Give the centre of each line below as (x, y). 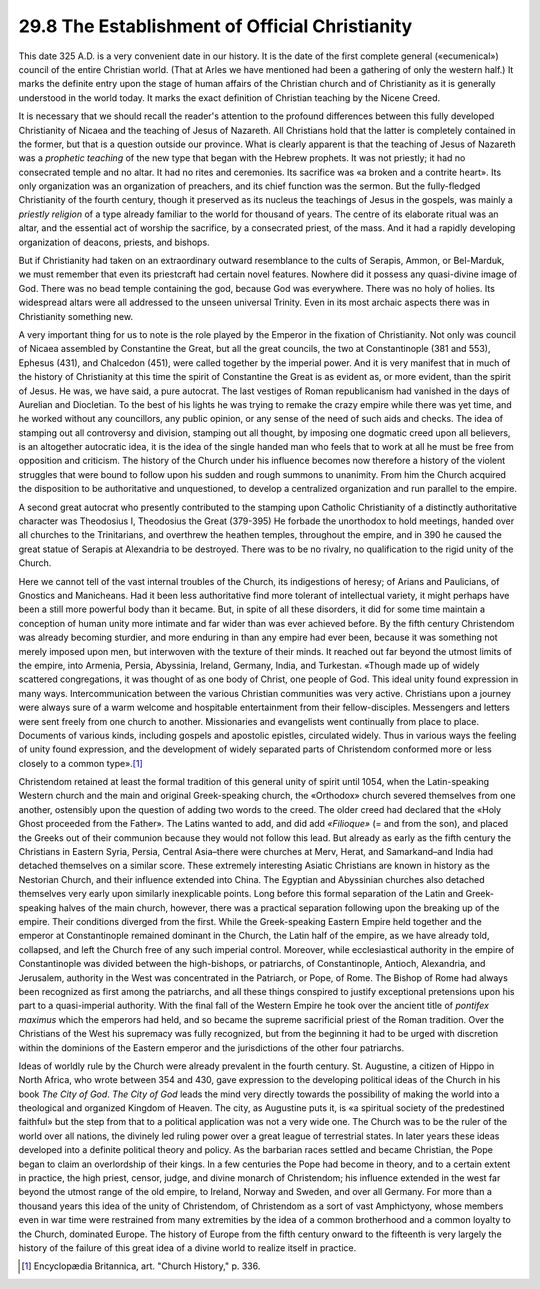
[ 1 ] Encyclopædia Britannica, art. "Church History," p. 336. (141, 1266)
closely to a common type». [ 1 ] (81, 763)
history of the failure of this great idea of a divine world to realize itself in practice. (187, 1247)
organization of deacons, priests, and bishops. (114, 242)
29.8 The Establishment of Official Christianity (215, 26)
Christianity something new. (76, 316)
